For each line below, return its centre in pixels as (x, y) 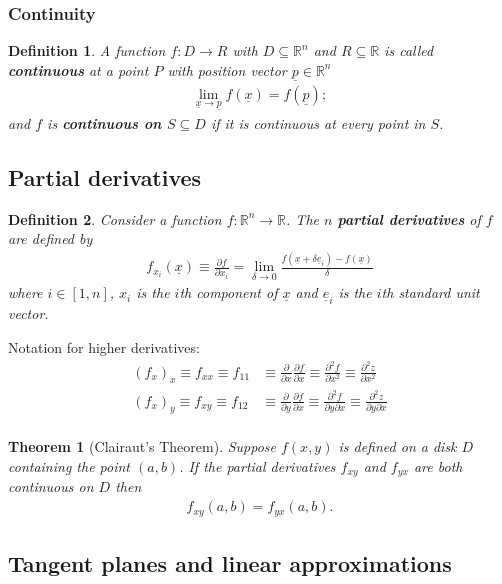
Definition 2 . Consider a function (115, 218)
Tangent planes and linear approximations (230, 562)
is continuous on (104, 122)
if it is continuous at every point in (318, 122)
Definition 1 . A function (87, 50)
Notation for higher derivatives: (104, 347)
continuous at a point (78, 69)
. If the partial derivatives (257, 466)
